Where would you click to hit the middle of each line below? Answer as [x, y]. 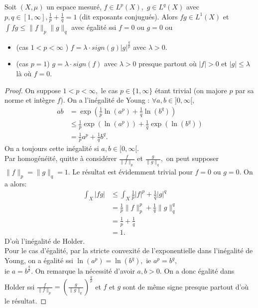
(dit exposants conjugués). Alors [129, 16]
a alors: [16, 184]
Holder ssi [20, 286]
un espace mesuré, [74, 6]
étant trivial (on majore [191, 90]
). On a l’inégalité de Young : [105, 100]
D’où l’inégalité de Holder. [45, 240]
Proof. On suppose [33, 90]
